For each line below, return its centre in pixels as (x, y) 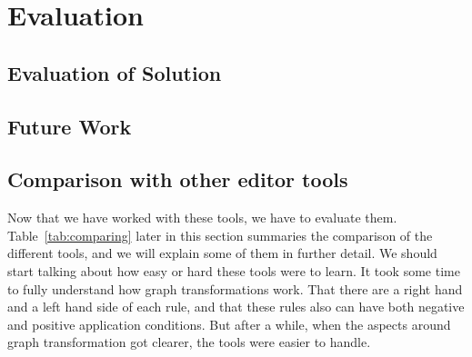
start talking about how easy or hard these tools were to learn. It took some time (234, 270)
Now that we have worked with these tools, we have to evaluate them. (202, 218)
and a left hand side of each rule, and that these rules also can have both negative (236, 307)
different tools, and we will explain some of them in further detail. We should (222, 253)
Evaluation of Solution (115, 72)
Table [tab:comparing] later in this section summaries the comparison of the (220, 235)
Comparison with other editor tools (178, 179)
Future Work (70, 126)
